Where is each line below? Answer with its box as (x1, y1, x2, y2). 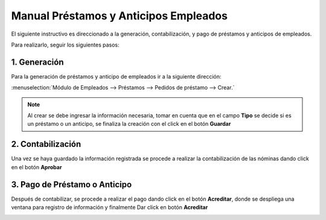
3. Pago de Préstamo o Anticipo (11, 179, 132, 190)
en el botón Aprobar (11, 163, 62, 170)
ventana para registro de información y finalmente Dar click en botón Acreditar (11, 204, 208, 211)
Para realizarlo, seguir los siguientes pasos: (11, 41, 120, 48)
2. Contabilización (11, 139, 81, 149)
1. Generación (11, 57, 64, 67)
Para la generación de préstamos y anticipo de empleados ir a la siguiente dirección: (11, 73, 222, 80)
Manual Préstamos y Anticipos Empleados (11, 9, 228, 22)
